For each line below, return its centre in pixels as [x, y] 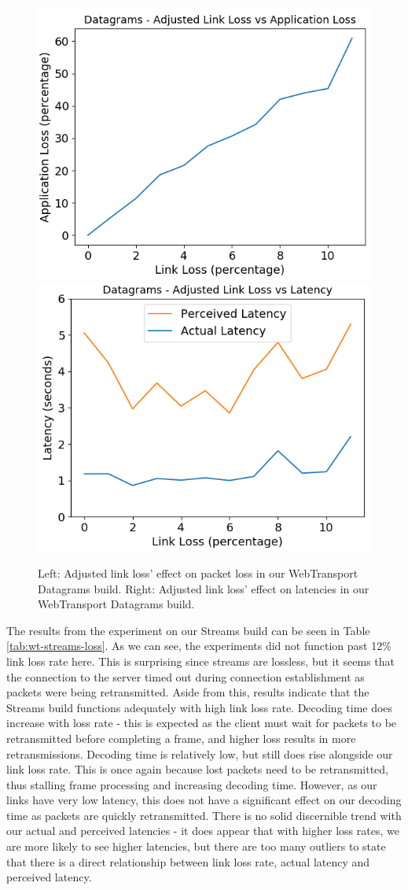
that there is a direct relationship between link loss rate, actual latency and [188, 861]
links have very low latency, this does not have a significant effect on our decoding [204, 800]
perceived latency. [49, 877]
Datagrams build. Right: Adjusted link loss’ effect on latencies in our [204, 588]
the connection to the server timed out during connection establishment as [186, 676]
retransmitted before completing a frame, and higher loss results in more [181, 738]
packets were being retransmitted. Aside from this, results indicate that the [188, 692]
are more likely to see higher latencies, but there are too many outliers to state [196, 846]
